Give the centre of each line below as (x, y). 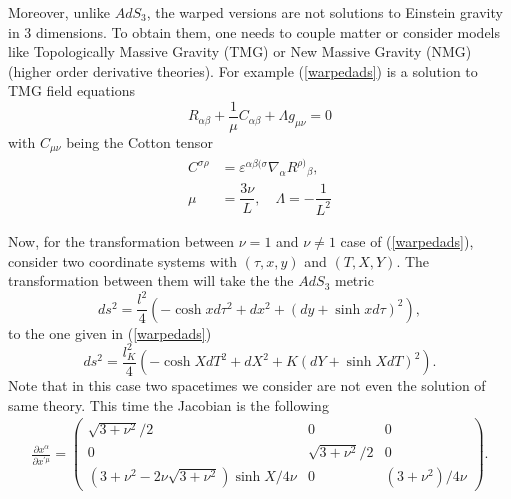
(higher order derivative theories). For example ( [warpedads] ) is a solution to (243, 70)
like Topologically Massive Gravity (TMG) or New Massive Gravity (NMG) (240, 51)
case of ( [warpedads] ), (407, 240)
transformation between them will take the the (151, 280)
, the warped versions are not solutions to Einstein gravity (324, 12)
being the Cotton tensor (139, 142)
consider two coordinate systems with (123, 260)
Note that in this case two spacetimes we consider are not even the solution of (247, 385)
